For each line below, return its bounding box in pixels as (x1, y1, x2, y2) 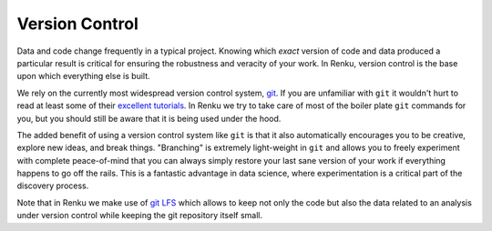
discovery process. (16, 180, 89, 191)
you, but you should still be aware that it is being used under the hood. (16, 113, 282, 124)
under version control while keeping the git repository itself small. (16, 210, 263, 221)
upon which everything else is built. (16, 71, 150, 82)
